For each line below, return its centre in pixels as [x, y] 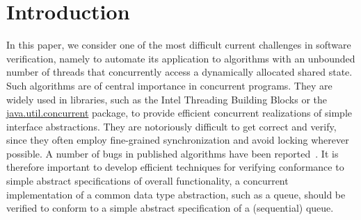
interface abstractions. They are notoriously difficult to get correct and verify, [171, 126]
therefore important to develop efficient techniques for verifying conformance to [175, 167]
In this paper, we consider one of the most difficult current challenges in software [179, 45]
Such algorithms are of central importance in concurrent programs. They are [169, 85]
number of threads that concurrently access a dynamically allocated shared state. [179, 72]
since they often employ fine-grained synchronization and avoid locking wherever [178, 140]
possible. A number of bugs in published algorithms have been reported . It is [173, 153]
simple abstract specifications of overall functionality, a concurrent [147, 181]
